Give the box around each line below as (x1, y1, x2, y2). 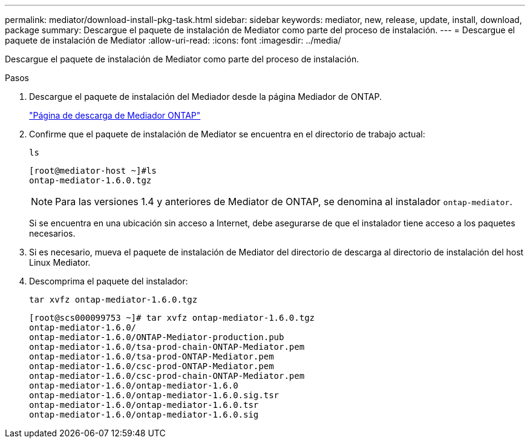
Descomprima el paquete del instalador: (29, 276, 188, 286)
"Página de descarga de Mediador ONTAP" (29, 110, 201, 120)
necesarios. (29, 228, 76, 238)
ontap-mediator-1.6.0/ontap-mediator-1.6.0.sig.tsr (29, 390, 280, 400)
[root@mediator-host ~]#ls (29, 166, 157, 176)
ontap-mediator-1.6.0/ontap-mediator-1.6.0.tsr (29, 400, 259, 410)
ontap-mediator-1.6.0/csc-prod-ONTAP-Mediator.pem (29, 361, 274, 371)
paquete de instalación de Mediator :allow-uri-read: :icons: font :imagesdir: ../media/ (5, 35, 341, 45)
